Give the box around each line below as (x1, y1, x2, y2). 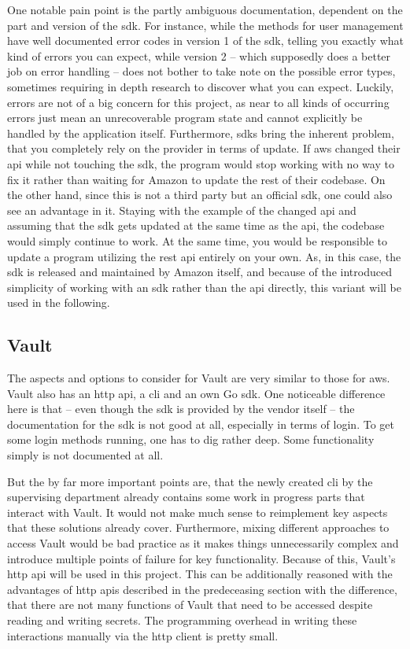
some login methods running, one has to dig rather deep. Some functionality (7, 431, 375, 448)
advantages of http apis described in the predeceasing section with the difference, (7, 581, 397, 597)
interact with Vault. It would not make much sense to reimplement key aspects (7, 503, 388, 520)
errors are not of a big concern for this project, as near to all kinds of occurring (7, 94, 390, 110)
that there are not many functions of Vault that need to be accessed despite (7, 596, 373, 613)
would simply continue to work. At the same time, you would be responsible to (7, 232, 387, 249)
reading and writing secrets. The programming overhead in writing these (7, 611, 357, 628)
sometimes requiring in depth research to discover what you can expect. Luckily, (7, 78, 394, 94)
